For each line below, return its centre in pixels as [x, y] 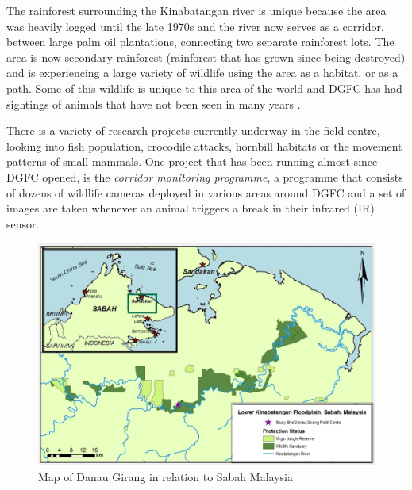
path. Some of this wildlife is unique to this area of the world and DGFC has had [204, 88]
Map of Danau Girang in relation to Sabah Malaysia [166, 476]
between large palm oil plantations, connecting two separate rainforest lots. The [200, 42]
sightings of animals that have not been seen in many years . [154, 103]
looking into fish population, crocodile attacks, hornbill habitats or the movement [204, 145]
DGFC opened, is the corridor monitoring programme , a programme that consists [205, 176]
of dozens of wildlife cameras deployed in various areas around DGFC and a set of [206, 192]
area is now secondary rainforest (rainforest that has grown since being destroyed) [206, 57]
